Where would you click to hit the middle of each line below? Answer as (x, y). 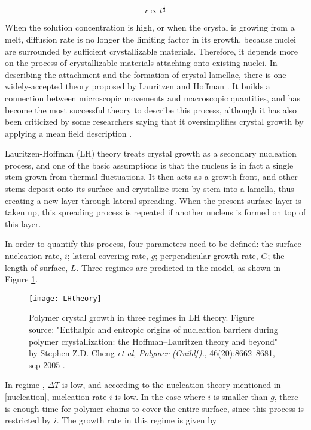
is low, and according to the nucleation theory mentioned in (171, 385)
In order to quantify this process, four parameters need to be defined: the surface (153, 244)
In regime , (25, 385)
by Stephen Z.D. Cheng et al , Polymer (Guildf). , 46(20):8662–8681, (152, 353)
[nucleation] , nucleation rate (56, 397)
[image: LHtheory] (65, 298)
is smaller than (241, 397)
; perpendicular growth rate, (207, 256)
